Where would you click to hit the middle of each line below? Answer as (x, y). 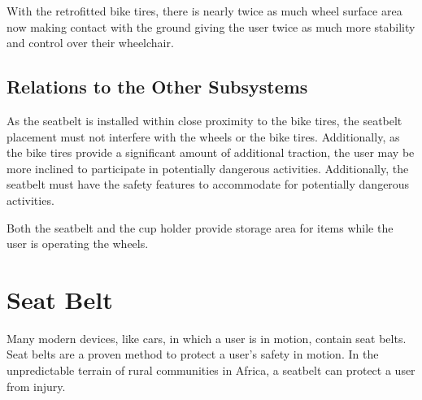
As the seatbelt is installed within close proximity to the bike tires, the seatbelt (204, 120)
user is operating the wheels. (78, 243)
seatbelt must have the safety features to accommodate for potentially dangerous (208, 184)
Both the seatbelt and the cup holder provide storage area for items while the (200, 227)
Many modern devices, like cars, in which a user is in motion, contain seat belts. (207, 338)
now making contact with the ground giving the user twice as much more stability (211, 26)
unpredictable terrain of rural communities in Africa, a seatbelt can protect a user (211, 370)
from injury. (36, 386)
